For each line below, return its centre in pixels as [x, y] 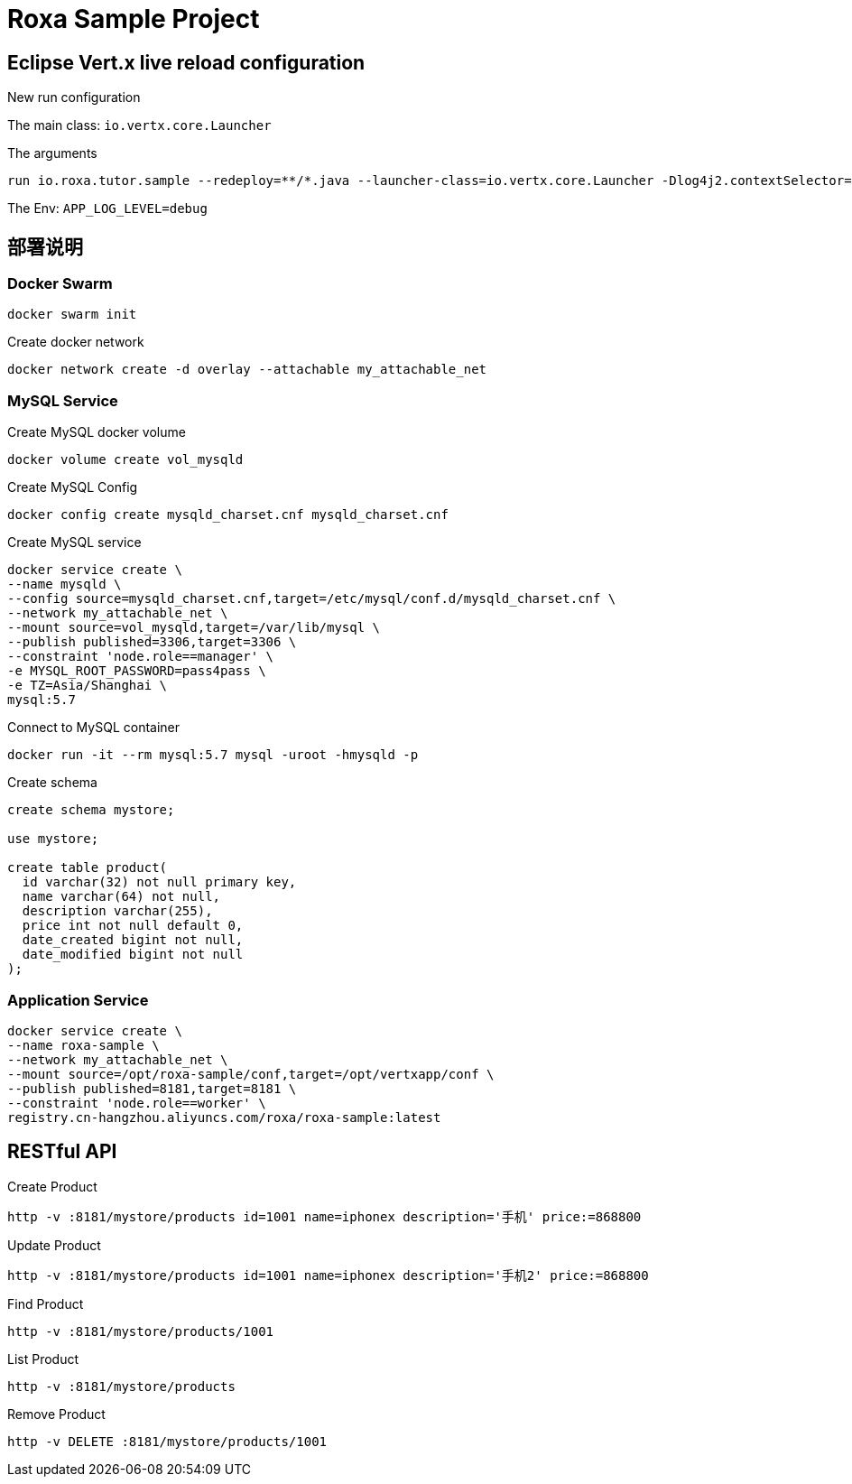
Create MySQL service [74, 543]
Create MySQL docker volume [97, 432]
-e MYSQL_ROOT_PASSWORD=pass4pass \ [137, 671]
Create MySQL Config [73, 487]
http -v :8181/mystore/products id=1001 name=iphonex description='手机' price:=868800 [324, 1216]
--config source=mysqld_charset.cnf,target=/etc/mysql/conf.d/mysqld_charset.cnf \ [312, 599]
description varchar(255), [117, 911]
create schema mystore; [91, 810]
